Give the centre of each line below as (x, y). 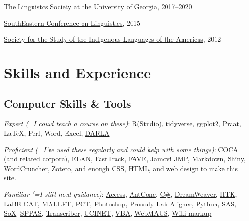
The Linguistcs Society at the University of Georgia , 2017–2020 (98, 6)
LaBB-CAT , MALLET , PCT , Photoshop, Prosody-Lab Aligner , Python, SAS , (120, 203)
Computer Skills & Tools (67, 103)
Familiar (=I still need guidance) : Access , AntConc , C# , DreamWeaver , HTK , (121, 194)
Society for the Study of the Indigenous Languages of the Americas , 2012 (113, 39)
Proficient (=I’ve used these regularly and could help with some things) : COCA (121, 149)
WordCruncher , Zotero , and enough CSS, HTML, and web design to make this (121, 168)
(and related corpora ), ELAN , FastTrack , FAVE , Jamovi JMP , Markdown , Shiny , (125, 159)
